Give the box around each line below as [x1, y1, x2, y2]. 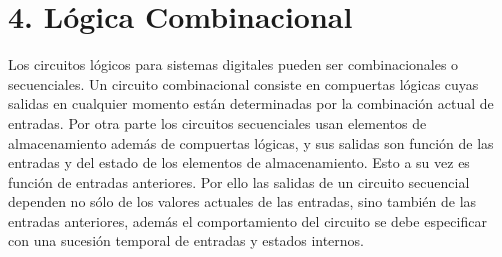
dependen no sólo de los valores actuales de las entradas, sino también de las [8, 191, 477, 212]
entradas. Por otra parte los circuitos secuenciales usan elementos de [8, 112, 427, 133]
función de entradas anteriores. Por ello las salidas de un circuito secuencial [8, 171, 470, 192]
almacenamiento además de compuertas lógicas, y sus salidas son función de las [8, 132, 494, 153]
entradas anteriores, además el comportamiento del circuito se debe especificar [8, 210, 487, 231]
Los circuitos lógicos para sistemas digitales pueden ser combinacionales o [8, 54, 459, 75]
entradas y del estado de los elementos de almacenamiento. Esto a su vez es [8, 152, 470, 173]
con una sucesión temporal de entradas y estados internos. [8, 230, 365, 251]
